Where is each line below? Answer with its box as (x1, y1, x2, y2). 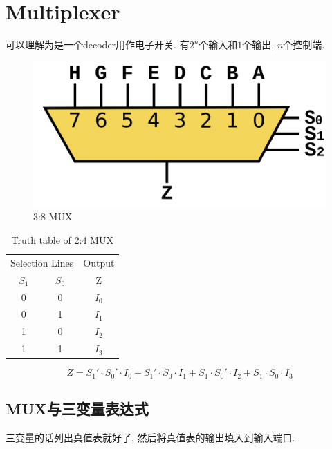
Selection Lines (10, 255, 74, 269)
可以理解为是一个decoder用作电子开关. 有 (6, 37, 190, 52)
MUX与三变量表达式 (6, 398, 149, 419)
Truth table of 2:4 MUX (11, 233, 113, 247)
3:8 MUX (33, 209, 73, 224)
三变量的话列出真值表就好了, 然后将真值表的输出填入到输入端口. (6, 430, 295, 444)
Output (83, 255, 115, 269)
